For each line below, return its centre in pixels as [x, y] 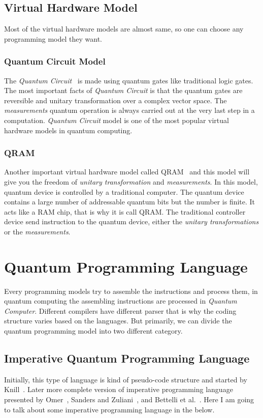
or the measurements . [37, 231]
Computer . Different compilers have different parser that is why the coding [120, 310]
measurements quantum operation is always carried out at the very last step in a [129, 110]
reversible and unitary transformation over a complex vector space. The [116, 100]
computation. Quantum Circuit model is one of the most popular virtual [117, 120]
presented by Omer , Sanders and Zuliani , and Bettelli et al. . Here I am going [129, 399]
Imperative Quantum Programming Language [127, 358]
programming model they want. [53, 38]
